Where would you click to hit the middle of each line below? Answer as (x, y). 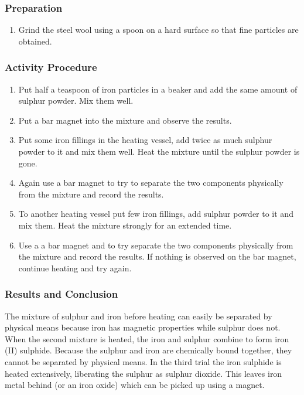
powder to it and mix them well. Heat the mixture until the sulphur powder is (159, 151)
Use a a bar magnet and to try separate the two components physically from (156, 245)
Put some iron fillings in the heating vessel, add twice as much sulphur (145, 140)
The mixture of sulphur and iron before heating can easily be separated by (139, 316)
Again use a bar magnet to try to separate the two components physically (151, 183)
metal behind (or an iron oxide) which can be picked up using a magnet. (135, 385)
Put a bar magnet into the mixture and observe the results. (125, 120)
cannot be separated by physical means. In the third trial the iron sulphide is (143, 361)
